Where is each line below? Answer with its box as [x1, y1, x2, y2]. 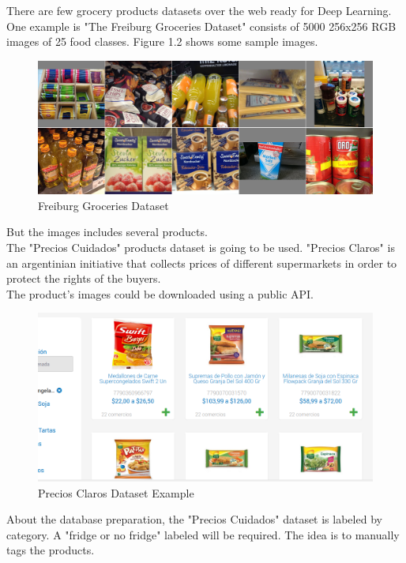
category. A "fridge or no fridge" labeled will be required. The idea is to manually [6, 526, 400, 542]
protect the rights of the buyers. [6, 270, 161, 287]
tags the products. [6, 542, 95, 558]
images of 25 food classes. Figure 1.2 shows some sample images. [6, 33, 318, 50]
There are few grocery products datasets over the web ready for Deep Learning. [6, 2, 392, 18]
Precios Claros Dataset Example [38, 484, 194, 501]
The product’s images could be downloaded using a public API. [6, 285, 314, 302]
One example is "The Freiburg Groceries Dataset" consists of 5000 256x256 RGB [6, 17, 397, 34]
